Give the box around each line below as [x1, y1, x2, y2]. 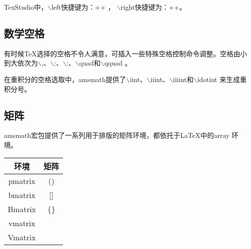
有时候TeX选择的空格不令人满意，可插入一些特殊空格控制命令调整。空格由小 [4, 48, 247, 58]
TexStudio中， [4, 2, 48, 12]
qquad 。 [104, 58, 132, 68]
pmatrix [8, 175, 35, 186]
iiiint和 [173, 74, 194, 84]
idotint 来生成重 [197, 74, 247, 84]
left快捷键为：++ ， [51, 2, 115, 12]
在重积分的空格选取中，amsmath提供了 [4, 74, 126, 84]
